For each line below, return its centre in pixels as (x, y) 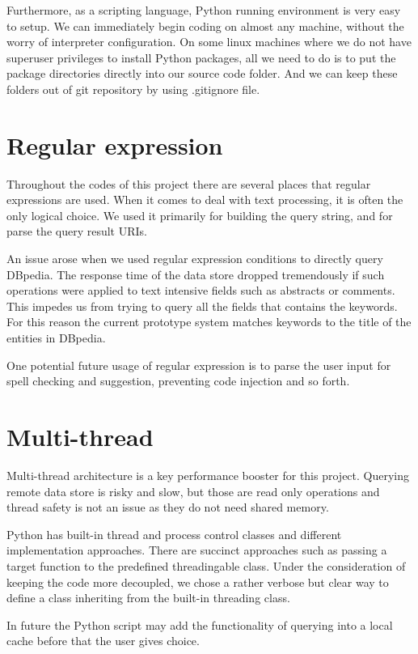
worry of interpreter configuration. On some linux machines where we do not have (209, 42)
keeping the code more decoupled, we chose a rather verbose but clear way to (198, 582)
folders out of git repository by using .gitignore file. (133, 89)
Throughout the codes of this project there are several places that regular (189, 183)
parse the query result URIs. (77, 231)
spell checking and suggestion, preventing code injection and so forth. (178, 381)
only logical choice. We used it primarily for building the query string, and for (200, 215)
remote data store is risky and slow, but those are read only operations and (193, 491)
